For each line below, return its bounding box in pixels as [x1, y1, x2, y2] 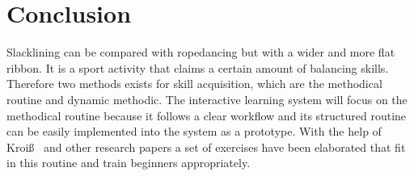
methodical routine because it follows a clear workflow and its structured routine [6, 107, 407, 124]
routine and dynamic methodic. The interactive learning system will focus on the [6, 90, 408, 107]
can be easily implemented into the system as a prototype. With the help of [6, 123, 382, 140]
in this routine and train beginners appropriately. [6, 154, 251, 171]
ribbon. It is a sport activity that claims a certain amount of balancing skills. [6, 59, 389, 76]
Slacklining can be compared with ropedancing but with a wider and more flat [6, 44, 395, 61]
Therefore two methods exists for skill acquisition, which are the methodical [6, 75, 382, 92]
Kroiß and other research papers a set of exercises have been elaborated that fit [6, 138, 406, 155]
